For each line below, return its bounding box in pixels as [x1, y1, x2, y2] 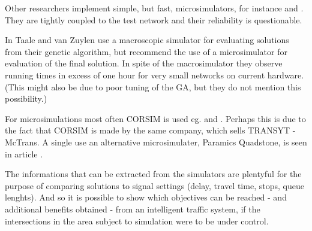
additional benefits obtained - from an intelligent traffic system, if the [5, 202, 260, 215]
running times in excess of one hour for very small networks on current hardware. [5, 68, 304, 81]
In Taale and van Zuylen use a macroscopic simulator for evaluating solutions [5, 34, 289, 46]
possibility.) [5, 92, 47, 105]
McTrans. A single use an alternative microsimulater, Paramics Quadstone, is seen [5, 135, 307, 148]
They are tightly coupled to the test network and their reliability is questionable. [5, 13, 302, 26]
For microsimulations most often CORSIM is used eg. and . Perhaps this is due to [5, 112, 306, 124]
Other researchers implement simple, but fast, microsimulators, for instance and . [5, 2, 304, 14]
